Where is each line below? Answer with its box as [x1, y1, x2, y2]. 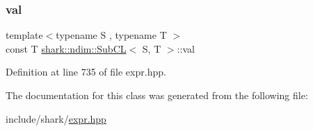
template [6, 28, 43, 42]
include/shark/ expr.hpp [6, 111, 106, 125]
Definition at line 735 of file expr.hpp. [6, 64, 166, 79]
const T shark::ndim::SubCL [6, 41, 127, 55]
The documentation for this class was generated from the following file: [6, 88, 308, 102]
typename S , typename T [56, 28, 167, 42]
